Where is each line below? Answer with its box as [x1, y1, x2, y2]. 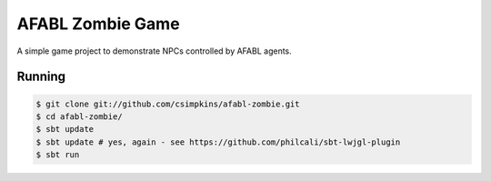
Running [16, 69, 66, 85]
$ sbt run [35, 150, 80, 160]
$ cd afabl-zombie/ [35, 111, 123, 122]
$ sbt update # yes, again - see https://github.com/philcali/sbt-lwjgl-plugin [35, 136, 401, 147]
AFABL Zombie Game [16, 14, 181, 34]
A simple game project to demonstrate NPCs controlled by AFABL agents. [16, 45, 293, 56]
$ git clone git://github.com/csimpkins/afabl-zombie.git [35, 98, 300, 109]
